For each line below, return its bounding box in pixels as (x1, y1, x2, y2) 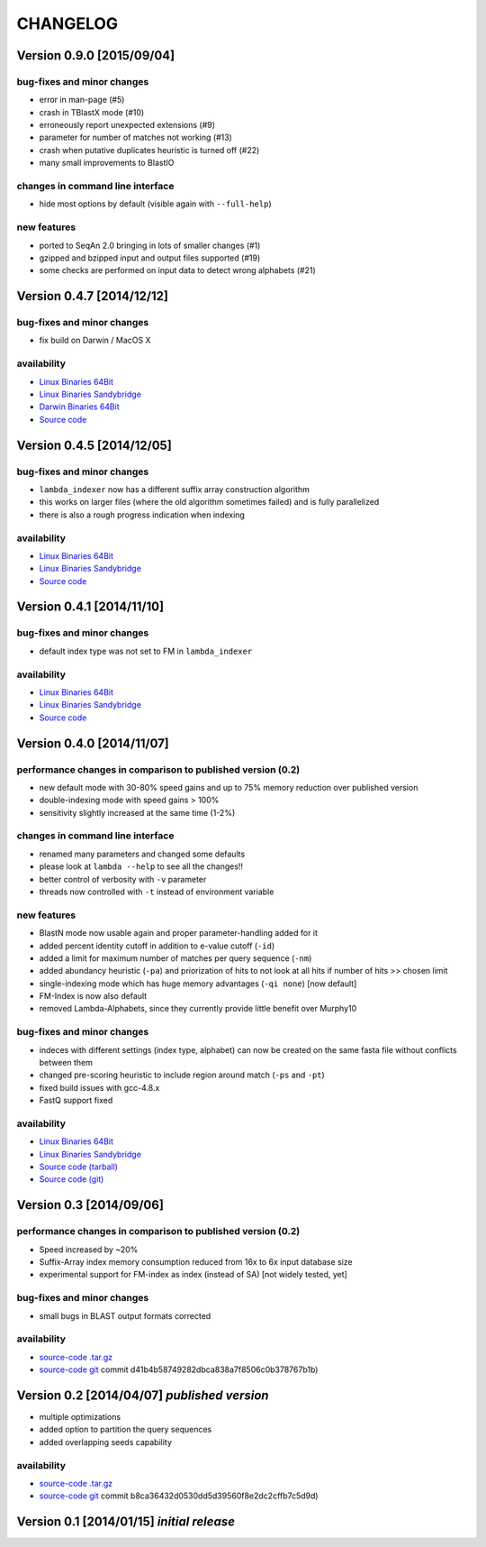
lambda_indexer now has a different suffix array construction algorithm (39, 483, 310, 495)
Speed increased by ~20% (39, 1244, 139, 1255)
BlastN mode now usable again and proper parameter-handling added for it (39, 928, 319, 938)
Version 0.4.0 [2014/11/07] (16, 736, 170, 751)
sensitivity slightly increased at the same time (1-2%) (39, 807, 236, 818)
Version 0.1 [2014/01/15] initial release (16, 1515, 236, 1530)
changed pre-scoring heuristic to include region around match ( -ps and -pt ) (39, 1069, 326, 1081)
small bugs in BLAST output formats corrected (39, 1310, 211, 1321)
